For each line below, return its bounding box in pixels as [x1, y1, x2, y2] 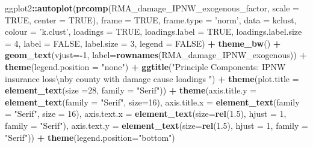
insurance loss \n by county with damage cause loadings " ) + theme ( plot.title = [5, 72, 299, 84]
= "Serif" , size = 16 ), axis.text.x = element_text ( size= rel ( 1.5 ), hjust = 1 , [5, 107, 287, 120]
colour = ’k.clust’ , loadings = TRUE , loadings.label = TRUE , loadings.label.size [5, 25, 302, 38]
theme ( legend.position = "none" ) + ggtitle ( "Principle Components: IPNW [5, 60, 286, 73]
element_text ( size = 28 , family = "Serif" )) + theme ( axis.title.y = [5, 84, 257, 96]
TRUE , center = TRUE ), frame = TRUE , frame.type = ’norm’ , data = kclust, [5, 13, 297, 26]
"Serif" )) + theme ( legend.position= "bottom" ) [5, 131, 175, 143]
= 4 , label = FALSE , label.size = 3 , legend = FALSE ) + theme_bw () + [5, 37, 281, 49]
